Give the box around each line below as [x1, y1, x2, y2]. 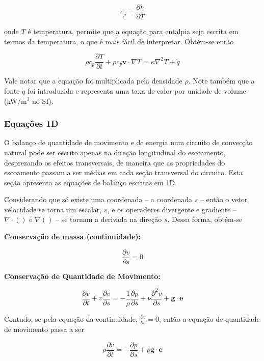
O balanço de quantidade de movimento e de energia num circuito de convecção [4, 137, 253, 148]
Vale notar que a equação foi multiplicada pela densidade [4, 75, 182, 86]
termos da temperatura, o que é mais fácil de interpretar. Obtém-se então [4, 36, 234, 46]
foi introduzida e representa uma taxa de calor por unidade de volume [27, 85, 246, 96]
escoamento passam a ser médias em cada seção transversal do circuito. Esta [4, 167, 243, 178]
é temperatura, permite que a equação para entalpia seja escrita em [28, 26, 239, 37]
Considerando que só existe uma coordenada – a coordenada [4, 194, 193, 205]
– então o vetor [200, 194, 248, 205]
